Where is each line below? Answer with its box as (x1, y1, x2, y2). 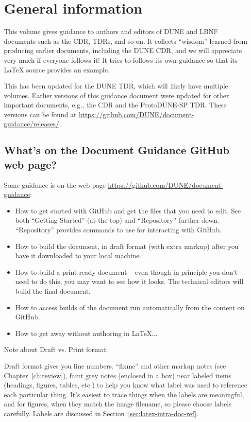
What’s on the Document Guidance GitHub (4, 142, 230, 158)
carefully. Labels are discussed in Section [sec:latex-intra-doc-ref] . (4, 408, 199, 418)
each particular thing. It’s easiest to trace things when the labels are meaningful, (4, 389, 244, 399)
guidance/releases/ (4, 119, 59, 129)
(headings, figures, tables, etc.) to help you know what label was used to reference (4, 380, 247, 390)
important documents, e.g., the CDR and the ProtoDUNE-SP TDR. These (4, 100, 227, 110)
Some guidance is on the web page (4, 179, 106, 190)
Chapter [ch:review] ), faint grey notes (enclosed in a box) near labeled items (4, 370, 232, 380)
